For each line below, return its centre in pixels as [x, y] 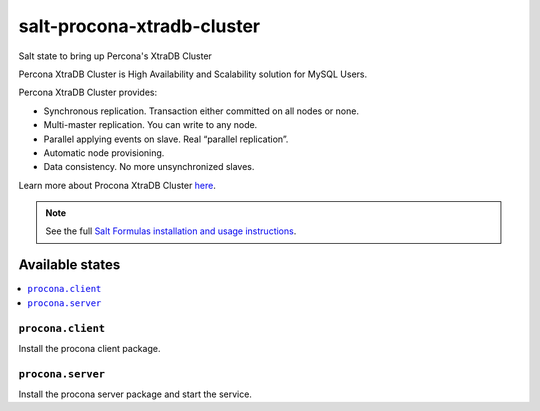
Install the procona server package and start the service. [135, 394]
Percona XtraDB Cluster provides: [88, 92]
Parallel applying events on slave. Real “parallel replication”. [166, 139]
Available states [69, 265]
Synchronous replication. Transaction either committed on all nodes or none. [201, 111]
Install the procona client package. [89, 348]
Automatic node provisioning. [104, 152]
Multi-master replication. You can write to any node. [150, 125]
